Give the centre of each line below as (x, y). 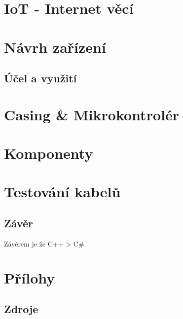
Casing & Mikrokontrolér (91, 114)
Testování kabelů (62, 192)
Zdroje (21, 309)
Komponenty (49, 153)
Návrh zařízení (55, 47)
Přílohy (30, 277)
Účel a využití (40, 78)
